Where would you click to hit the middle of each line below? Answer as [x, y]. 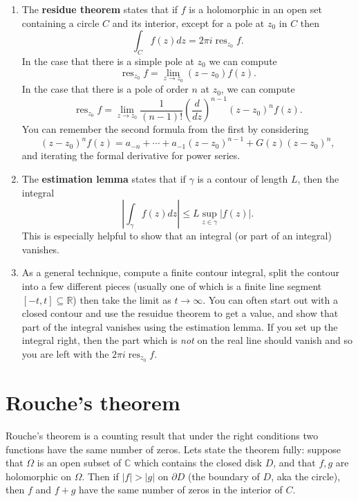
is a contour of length [243, 178]
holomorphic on [38, 476]
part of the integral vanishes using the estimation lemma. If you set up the [180, 326]
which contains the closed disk [198, 463]
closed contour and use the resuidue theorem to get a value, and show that [180, 313]
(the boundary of [224, 476]
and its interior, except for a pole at [188, 22]
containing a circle [60, 22]
